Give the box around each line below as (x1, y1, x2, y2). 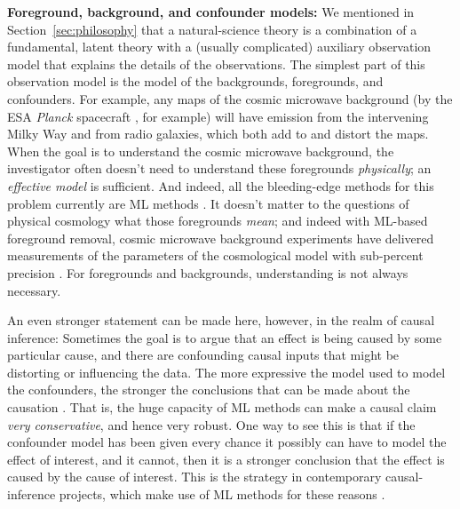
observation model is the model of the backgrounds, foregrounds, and (7, 72, 384, 91)
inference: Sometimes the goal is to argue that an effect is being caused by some (7, 328, 442, 346)
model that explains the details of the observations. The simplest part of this (7, 54, 425, 73)
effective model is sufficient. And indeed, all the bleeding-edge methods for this (7, 176, 434, 195)
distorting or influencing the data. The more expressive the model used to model (7, 362, 446, 381)
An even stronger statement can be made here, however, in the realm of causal (7, 311, 435, 330)
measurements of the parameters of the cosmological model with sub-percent (7, 246, 424, 265)
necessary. (7, 281, 61, 299)
